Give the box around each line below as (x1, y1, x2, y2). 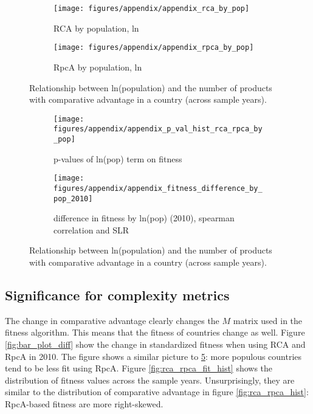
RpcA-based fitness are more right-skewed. (5, 397, 163, 410)
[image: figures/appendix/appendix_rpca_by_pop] (53, 43, 254, 52)
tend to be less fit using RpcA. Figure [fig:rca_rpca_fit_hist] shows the (5, 362, 273, 374)
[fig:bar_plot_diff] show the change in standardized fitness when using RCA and (5, 337, 306, 350)
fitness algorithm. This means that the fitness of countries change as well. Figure (5, 326, 305, 339)
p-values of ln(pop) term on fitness (53, 152, 182, 165)
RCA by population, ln (53, 21, 139, 34)
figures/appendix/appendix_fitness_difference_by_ (53, 184, 263, 193)
